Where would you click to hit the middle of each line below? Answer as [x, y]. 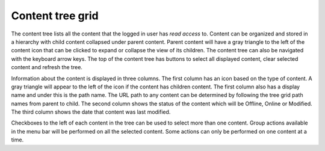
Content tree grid [55, 16]
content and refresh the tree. [47, 67]
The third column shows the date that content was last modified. [91, 112]
